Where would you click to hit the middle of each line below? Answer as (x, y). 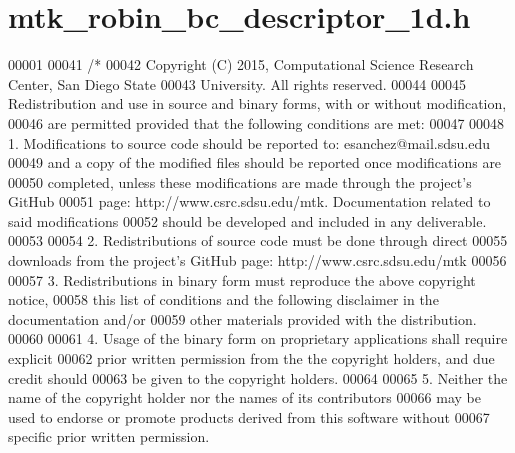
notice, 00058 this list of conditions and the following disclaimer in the (223, 299)
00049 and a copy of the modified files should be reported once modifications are (255, 162)
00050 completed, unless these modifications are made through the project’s (240, 181)
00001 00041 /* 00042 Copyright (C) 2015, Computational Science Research (241, 64)
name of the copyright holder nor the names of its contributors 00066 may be (244, 397)
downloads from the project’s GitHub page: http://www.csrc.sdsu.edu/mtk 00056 (257, 260)
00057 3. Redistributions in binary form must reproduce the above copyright (242, 279)
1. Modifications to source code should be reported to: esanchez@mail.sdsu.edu (249, 142)
